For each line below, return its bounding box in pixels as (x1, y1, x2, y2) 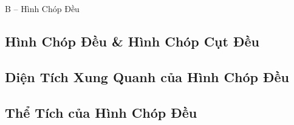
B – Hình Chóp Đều (5, 2, 80, 14)
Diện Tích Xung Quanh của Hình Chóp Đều (5, 67, 289, 86)
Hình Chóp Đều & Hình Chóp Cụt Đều (5, 31, 259, 50)
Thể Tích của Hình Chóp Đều (5, 103, 197, 121)
